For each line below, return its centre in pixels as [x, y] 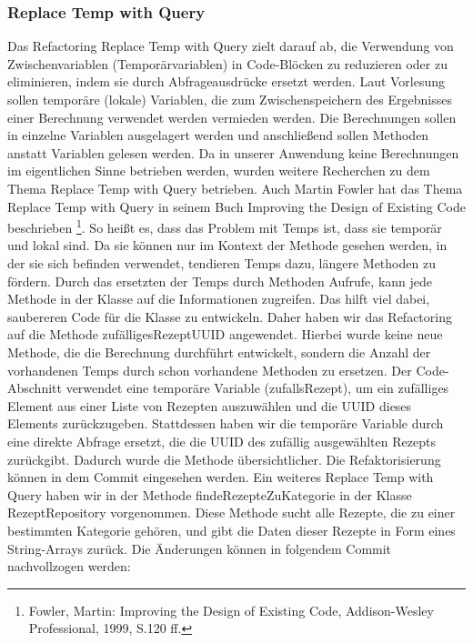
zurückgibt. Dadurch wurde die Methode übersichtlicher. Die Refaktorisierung [224, 459]
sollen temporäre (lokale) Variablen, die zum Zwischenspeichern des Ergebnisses [230, 99]
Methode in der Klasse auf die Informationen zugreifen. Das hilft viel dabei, [219, 299]
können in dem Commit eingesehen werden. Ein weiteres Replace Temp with [221, 477]
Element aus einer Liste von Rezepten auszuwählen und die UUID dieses [210, 405]
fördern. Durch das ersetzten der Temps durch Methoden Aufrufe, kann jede [220, 281]
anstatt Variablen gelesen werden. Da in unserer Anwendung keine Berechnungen [233, 152]
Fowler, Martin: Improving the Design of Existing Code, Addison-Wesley [231, 610]
